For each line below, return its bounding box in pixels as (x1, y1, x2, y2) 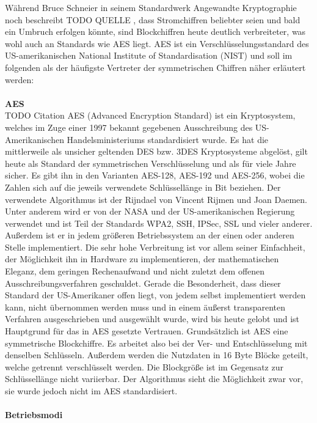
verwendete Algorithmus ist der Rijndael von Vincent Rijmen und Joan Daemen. (5, 193, 307, 205)
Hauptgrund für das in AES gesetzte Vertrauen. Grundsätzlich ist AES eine (5, 325, 288, 337)
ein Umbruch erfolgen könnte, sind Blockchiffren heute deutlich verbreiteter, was (5, 25, 306, 38)
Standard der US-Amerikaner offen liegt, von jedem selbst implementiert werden (5, 289, 306, 301)
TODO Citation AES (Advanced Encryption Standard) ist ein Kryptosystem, (5, 109, 296, 122)
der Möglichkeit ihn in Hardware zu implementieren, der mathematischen (5, 252, 279, 265)
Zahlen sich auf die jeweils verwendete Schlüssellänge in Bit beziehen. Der (5, 180, 281, 193)
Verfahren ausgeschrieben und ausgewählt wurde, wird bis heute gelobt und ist (5, 312, 300, 325)
